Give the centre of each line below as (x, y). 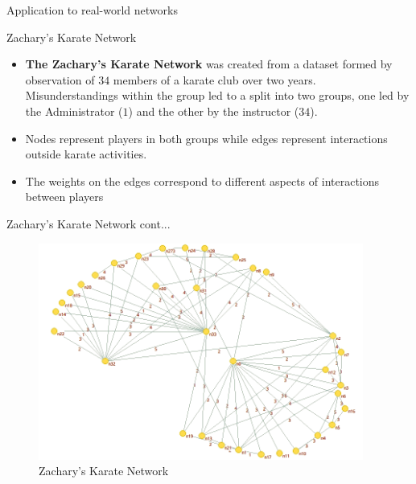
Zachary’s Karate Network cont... (89, 223)
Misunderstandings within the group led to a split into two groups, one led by (217, 95)
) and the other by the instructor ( (214, 111)
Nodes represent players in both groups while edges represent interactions (206, 138)
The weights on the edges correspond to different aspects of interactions (202, 180)
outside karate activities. (86, 154)
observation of (60, 79)
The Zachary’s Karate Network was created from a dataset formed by (209, 64)
